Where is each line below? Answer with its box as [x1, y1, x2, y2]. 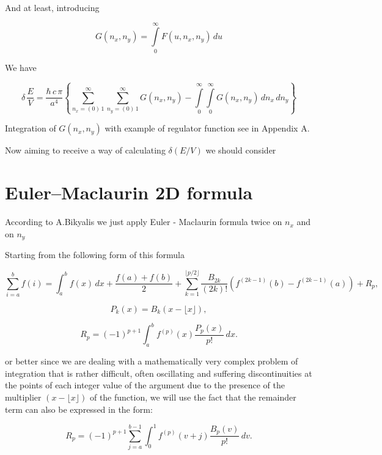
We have [5, 61, 37, 73]
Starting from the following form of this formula [5, 248, 185, 261]
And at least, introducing [5, 1, 100, 13]
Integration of [5, 122, 56, 135]
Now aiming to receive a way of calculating [5, 144, 166, 157]
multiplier [5, 391, 42, 404]
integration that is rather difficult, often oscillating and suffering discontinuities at [5, 366, 312, 379]
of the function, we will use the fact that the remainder [89, 391, 296, 404]
